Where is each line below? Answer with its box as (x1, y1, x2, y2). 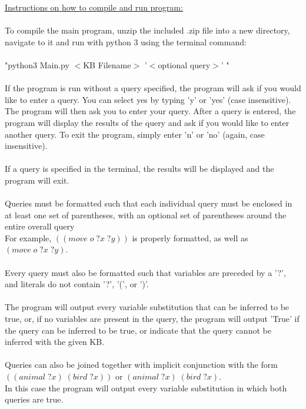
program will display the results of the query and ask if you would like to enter (5, 116, 290, 128)
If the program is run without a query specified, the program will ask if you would (5, 82, 301, 94)
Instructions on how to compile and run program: (5, 1, 183, 13)
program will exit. (5, 174, 69, 186)
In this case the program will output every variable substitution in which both (5, 381, 287, 394)
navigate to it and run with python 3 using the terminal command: (5, 35, 247, 48)
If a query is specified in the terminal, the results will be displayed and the (5, 162, 274, 175)
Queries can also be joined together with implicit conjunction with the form (5, 358, 278, 371)
